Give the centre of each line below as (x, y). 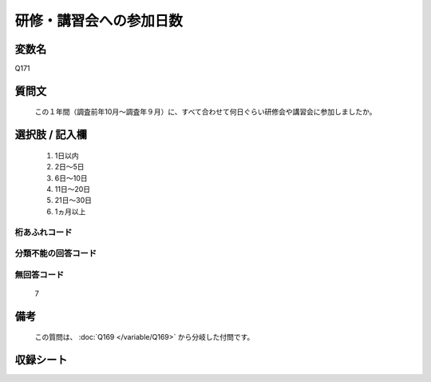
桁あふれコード (43, 232)
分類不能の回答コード (56, 253)
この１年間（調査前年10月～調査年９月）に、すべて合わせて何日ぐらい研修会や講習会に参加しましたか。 (206, 112)
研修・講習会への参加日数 (99, 21)
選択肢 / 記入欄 (51, 135)
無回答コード (40, 274)
